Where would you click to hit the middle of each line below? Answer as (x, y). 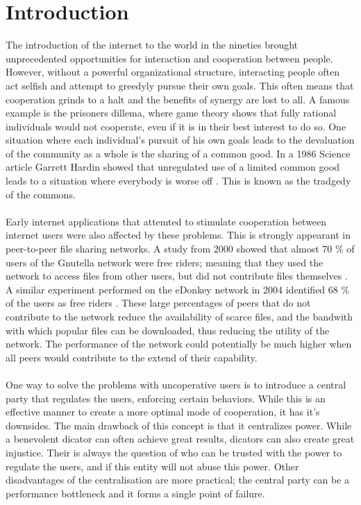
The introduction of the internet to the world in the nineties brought (152, 45)
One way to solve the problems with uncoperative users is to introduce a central (176, 384)
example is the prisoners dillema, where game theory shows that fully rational (171, 113)
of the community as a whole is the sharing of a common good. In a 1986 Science (178, 153)
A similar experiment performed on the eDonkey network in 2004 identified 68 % (178, 289)
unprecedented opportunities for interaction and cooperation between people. (169, 58)
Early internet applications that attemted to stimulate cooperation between (166, 221)
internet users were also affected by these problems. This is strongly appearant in (178, 235)
